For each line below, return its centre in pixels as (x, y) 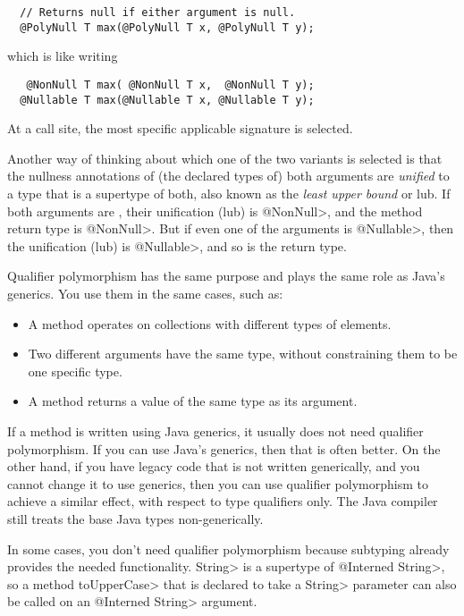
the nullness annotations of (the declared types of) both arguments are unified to (228, 176)
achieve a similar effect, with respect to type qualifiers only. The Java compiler (223, 501)
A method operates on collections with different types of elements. (210, 323)
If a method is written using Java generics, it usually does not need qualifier (215, 430)
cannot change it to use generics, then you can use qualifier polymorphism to (218, 483)
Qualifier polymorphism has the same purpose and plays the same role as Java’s (226, 276)
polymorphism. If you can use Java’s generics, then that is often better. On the (224, 448)
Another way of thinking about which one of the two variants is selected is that (225, 158)
